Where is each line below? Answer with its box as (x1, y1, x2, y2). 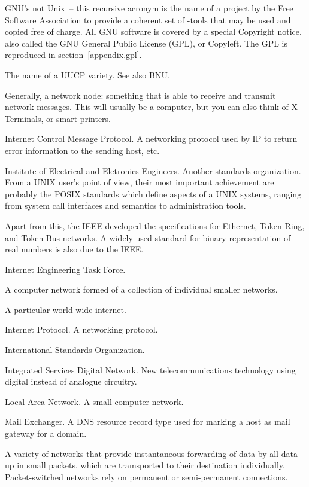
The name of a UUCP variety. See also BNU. (5, 68, 170, 81)
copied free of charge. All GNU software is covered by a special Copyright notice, (5, 25, 302, 38)
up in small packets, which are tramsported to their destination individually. (5, 459, 285, 471)
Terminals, (5, 112, 44, 124)
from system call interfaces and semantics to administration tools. (5, 199, 246, 212)
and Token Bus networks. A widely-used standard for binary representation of (5, 231, 291, 244)
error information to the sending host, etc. (5, 144, 160, 156)
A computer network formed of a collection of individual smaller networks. (5, 283, 278, 296)
